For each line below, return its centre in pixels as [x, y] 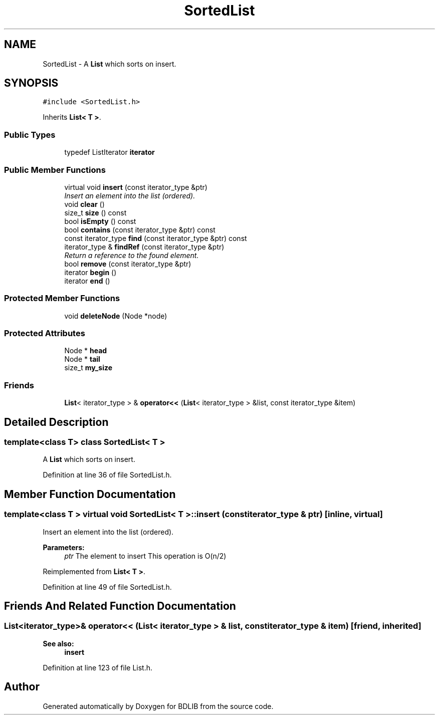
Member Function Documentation [90, 494]
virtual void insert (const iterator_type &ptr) [136, 187]
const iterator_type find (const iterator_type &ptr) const [156, 238]
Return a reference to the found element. [132, 255]
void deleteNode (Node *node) [116, 316]
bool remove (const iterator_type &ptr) [128, 264]
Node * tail [82, 359]
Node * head [86, 351]
